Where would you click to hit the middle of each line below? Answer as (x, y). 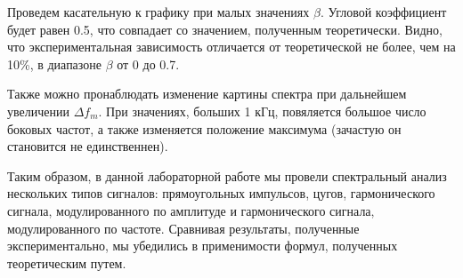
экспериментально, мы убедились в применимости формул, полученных (203, 246)
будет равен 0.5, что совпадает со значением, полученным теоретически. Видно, (225, 29)
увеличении (38, 111)
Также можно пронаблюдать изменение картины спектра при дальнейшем (207, 94)
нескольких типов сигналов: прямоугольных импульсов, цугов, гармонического (221, 193)
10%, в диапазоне (54, 64)
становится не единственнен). (88, 146)
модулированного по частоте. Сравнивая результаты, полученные (183, 228)
